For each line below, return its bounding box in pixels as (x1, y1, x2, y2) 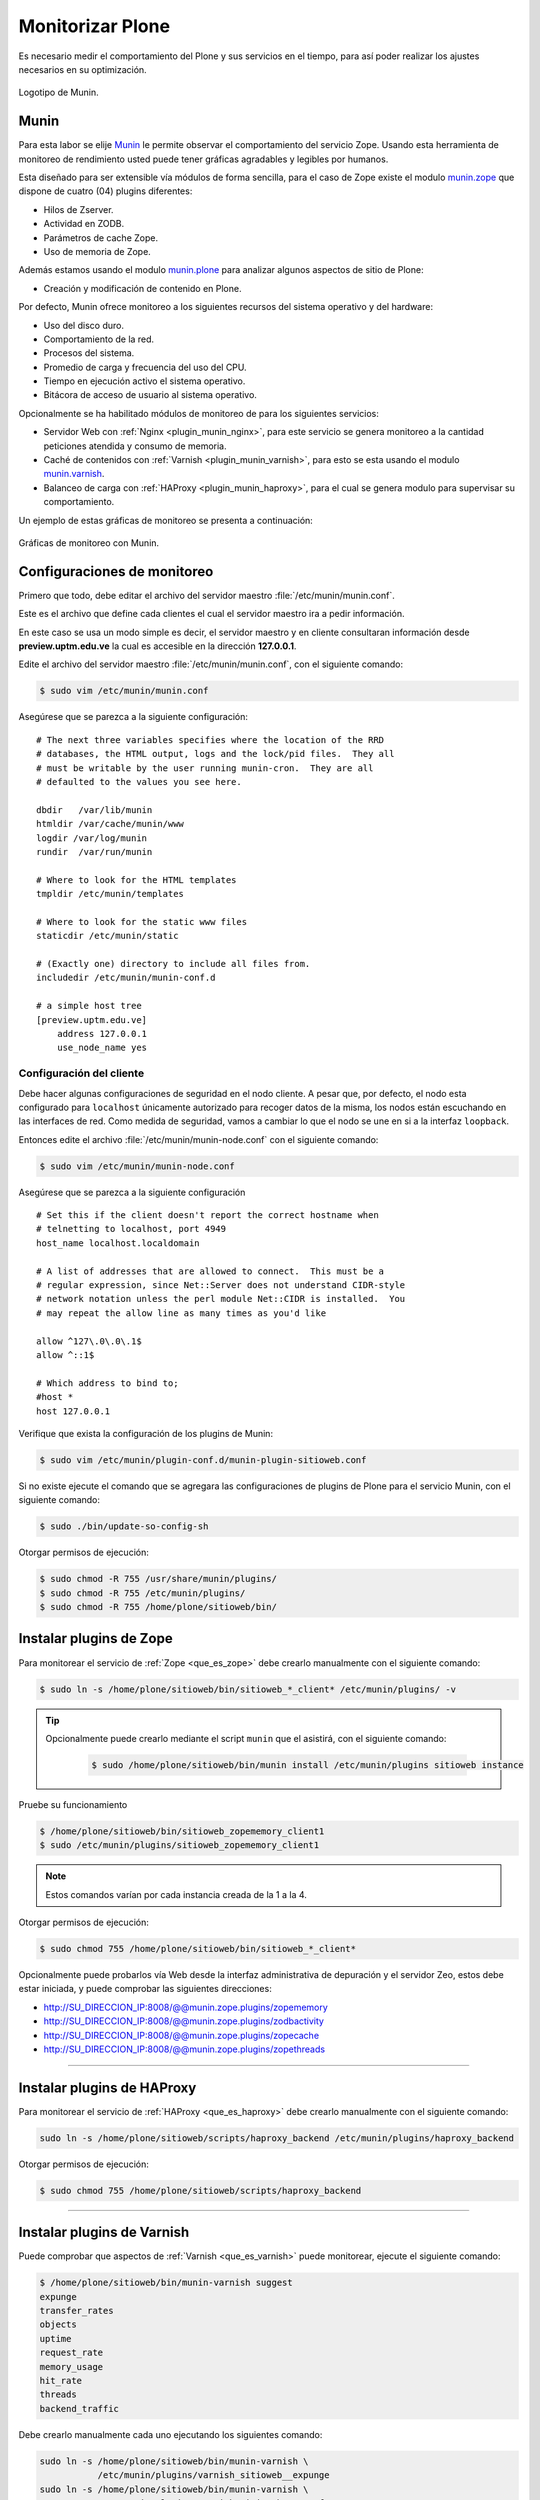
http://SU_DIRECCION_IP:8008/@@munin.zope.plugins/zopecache (43, 2029, 320, 2041)
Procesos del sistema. (43, 347, 135, 359)
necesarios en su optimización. (18, 63, 147, 75)
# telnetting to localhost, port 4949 (36, 1223, 227, 1235)
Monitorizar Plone (18, 15, 170, 37)
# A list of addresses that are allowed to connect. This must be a (36, 1265, 385, 1277)
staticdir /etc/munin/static (36, 930, 179, 942)
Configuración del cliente (18, 1066, 145, 1080)
